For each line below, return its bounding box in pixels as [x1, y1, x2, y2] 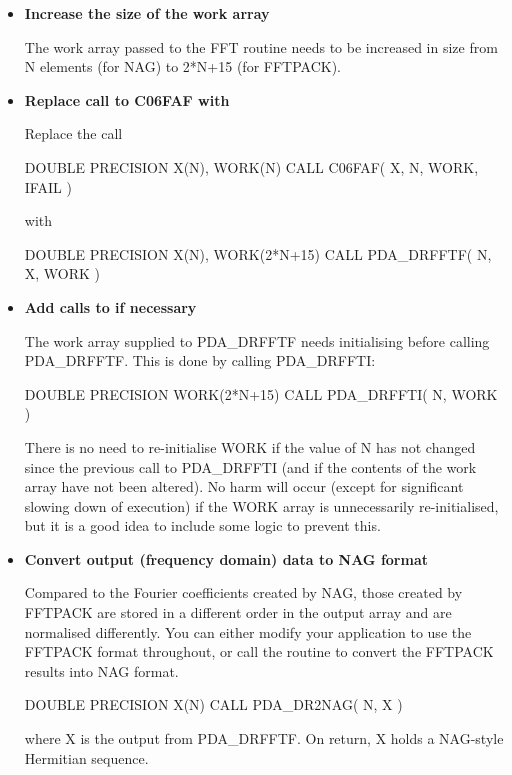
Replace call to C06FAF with [24, 89, 230, 110]
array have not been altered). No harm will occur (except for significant [24, 476, 464, 497]
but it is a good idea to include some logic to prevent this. [24, 515, 381, 536]
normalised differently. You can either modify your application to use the [24, 621, 472, 642]
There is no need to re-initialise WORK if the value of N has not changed [24, 436, 476, 457]
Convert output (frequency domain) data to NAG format [24, 548, 428, 569]
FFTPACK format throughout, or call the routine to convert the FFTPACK [24, 641, 494, 662]
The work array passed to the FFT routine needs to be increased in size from [24, 36, 498, 57]
